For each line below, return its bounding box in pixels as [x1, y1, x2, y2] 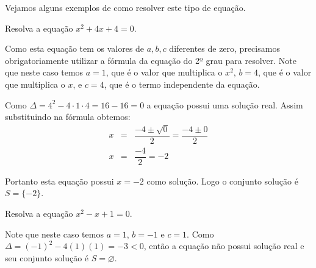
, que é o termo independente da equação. [104, 77, 260, 90]
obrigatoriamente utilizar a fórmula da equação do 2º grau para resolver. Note [5, 54, 296, 66]
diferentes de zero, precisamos [169, 42, 280, 55]
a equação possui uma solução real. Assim [146, 98, 303, 111]
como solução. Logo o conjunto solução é [146, 174, 298, 187]
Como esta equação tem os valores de [5, 42, 145, 55]
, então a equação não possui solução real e [143, 239, 304, 252]
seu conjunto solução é [5, 251, 89, 264]
